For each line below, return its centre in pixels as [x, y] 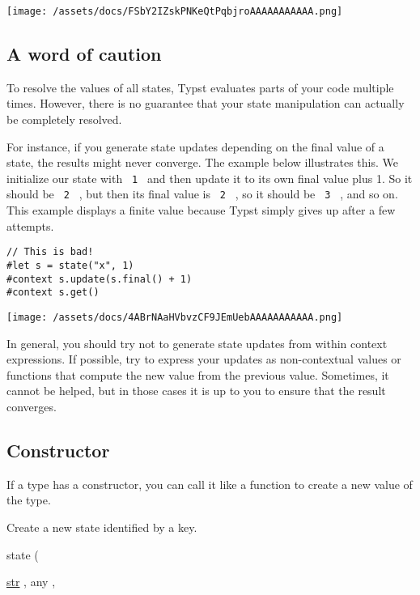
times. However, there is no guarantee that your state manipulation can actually [206, 103]
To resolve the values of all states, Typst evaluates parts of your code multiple [200, 87]
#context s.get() [53, 293]
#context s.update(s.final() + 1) [100, 279]
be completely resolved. [64, 119]
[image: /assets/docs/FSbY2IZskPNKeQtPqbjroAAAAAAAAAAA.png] [175, 11]
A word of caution [84, 54]
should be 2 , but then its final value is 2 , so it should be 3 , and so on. [202, 194]
